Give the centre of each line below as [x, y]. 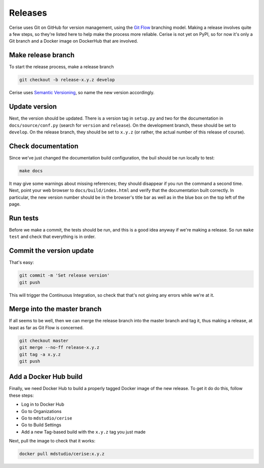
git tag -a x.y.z [40, 354]
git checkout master [44, 340]
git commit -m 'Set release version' [65, 275]
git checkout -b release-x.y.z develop [67, 80]
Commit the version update [51, 251]
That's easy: [22, 262]
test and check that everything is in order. [52, 237]
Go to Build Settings [41, 425]
